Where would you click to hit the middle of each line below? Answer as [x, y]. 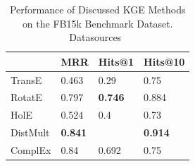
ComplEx [31, 150]
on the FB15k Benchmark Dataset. [97, 23]
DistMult [30, 132]
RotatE [26, 97]
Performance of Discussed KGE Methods [97, 9]
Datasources [95, 37]
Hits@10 [164, 61]
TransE [26, 79]
